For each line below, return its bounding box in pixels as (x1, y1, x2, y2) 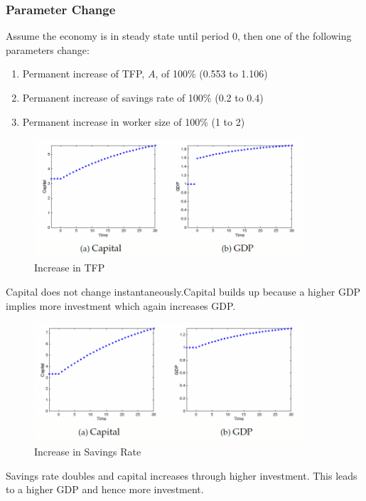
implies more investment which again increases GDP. (6, 298, 236, 313)
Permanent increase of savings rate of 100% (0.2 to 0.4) (22, 90, 264, 104)
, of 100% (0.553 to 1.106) (155, 66, 268, 81)
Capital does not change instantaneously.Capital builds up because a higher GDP (6, 284, 361, 298)
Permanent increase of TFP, (22, 66, 145, 81)
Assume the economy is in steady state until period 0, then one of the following (6, 28, 352, 43)
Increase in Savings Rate (34, 444, 141, 459)
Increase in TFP (34, 260, 105, 275)
